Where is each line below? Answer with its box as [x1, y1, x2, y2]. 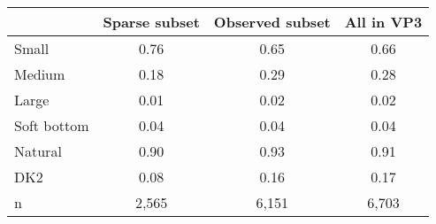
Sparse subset [103, 12, 200, 32]
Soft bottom [14, 115, 89, 135]
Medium [14, 64, 65, 84]
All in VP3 [344, 12, 423, 32]
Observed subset [213, 12, 331, 32]
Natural [14, 141, 62, 161]
